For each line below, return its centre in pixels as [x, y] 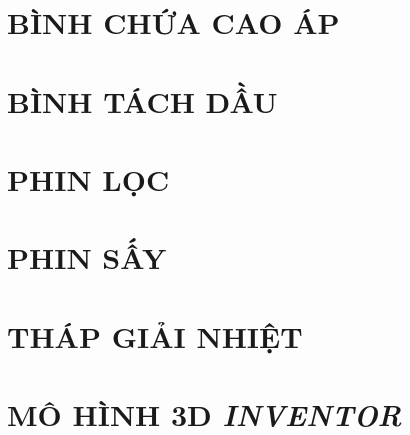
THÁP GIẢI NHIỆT [155, 335]
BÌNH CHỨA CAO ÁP [173, 22]
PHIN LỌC [88, 178]
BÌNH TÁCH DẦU [142, 100]
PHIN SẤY [87, 257]
